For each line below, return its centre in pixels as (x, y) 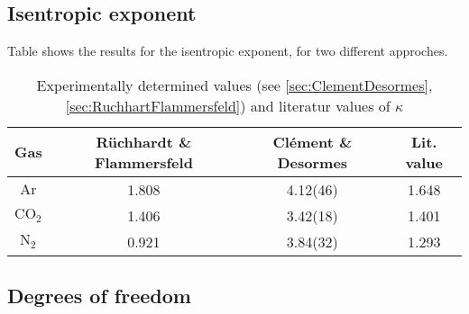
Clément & (313, 141)
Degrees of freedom (99, 296)
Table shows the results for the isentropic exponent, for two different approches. (228, 51)
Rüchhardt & (144, 141)
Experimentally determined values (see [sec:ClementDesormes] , (234, 85)
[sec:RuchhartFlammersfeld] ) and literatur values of (228, 105)
